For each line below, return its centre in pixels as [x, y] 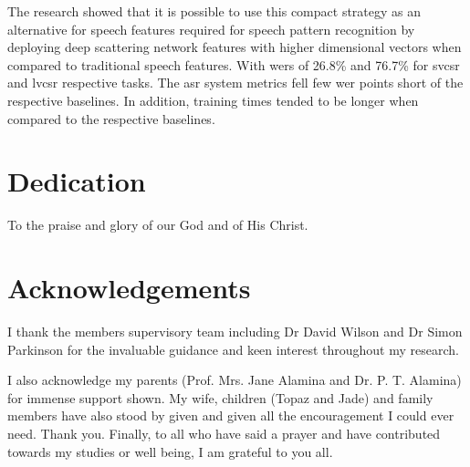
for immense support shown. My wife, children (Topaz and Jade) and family [220, 397]
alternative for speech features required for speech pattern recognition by [211, 29]
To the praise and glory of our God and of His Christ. [158, 225]
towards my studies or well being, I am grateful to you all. [170, 451]
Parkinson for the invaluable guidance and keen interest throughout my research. [233, 349]
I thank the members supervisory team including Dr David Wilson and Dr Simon [235, 331]
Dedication [77, 181]
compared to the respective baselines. [111, 118]
